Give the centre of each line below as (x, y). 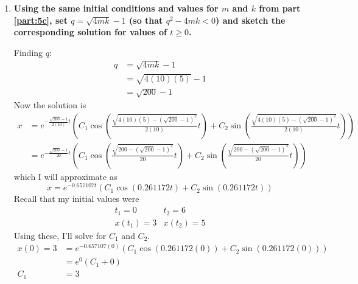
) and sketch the (251, 20)
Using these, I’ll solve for (60, 235)
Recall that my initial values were (76, 199)
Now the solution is (50, 105)
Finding (28, 52)
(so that (146, 20)
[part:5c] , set (40, 20)
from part (280, 8)
